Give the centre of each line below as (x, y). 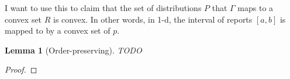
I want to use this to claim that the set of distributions (103, 8)
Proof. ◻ (21, 69)
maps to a (256, 8)
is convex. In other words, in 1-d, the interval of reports (153, 19)
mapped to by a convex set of (58, 30)
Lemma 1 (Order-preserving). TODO (73, 50)
